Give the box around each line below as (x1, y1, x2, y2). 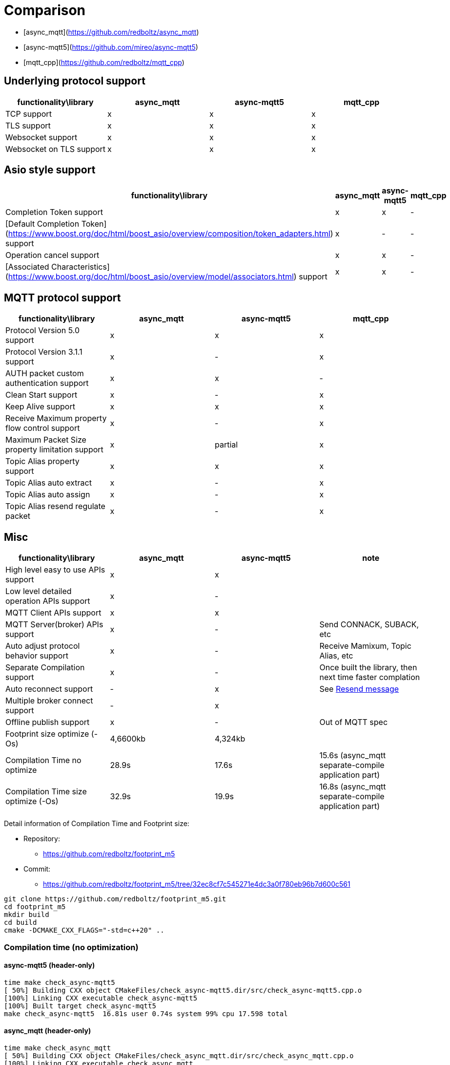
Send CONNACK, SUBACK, (319, 619, 419, 630)
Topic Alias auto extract (5, 478, 92, 488)
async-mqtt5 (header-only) (4, 961, 95, 970)
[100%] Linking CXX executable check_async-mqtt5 (4, 994, 198, 1002)
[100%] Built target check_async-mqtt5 (4, 1001, 156, 1010)
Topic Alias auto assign (5, 490, 90, 500)
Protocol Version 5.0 (5, 325, 80, 336)
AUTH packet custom (5, 368, 84, 379)
